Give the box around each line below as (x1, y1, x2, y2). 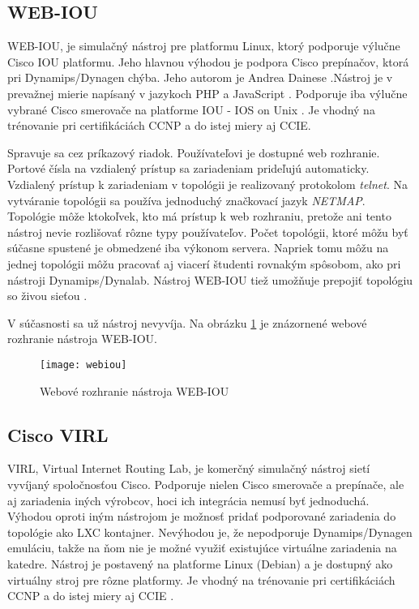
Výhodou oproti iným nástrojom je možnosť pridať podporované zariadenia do (7, 508, 396, 525)
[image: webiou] (40, 358, 127, 371)
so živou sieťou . (7, 287, 88, 304)
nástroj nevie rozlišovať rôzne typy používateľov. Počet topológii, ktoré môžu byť (7, 223, 408, 240)
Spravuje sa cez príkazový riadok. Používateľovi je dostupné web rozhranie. (7, 144, 380, 161)
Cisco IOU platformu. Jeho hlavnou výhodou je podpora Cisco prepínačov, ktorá (7, 53, 409, 70)
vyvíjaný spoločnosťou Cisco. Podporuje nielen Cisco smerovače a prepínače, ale (7, 475, 404, 492)
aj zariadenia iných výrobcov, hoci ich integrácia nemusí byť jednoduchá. (7, 491, 370, 508)
